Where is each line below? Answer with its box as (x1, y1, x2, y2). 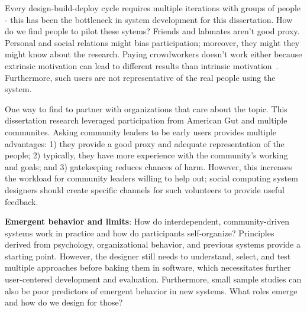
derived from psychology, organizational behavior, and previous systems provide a (5, 238, 300, 251)
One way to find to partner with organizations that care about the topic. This (5, 102, 287, 115)
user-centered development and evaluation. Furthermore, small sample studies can (5, 273, 302, 285)
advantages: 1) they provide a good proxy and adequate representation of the (5, 137, 285, 149)
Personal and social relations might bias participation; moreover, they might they (5, 36, 300, 48)
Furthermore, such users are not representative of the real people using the (5, 71, 276, 83)
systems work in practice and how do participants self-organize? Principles (5, 226, 274, 239)
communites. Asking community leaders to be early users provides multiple (5, 125, 277, 138)
